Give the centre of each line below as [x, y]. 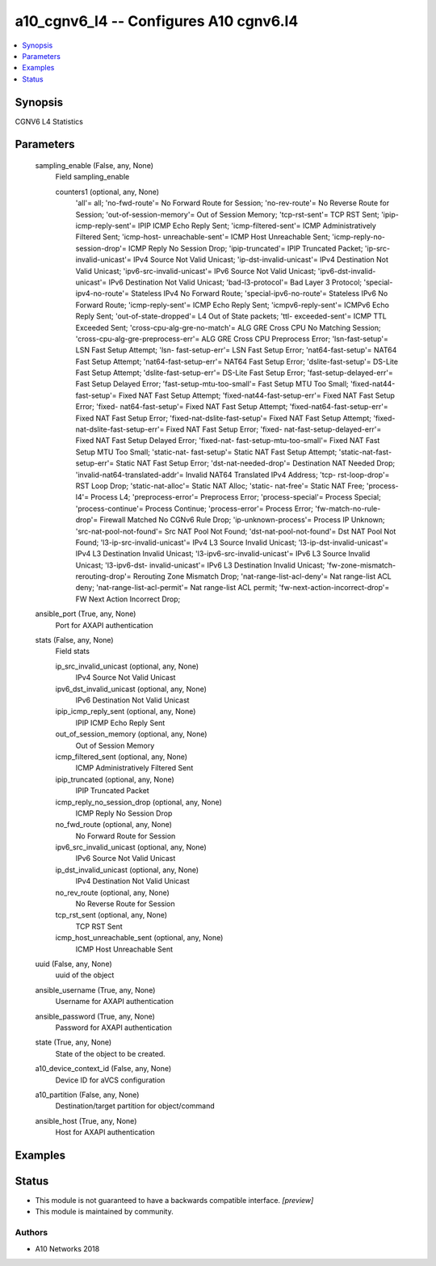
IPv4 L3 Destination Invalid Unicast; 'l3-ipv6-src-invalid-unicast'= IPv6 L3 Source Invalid [223, 554]
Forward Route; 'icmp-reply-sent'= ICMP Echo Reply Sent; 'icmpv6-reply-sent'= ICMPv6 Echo [232, 305]
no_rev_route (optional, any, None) [112, 893]
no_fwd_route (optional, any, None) [114, 825]
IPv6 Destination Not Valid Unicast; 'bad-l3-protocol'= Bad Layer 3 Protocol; [235, 282]
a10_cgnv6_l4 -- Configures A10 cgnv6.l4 [157, 21]
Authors [31, 1233]
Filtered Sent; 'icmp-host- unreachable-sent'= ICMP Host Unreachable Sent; [203, 237]
